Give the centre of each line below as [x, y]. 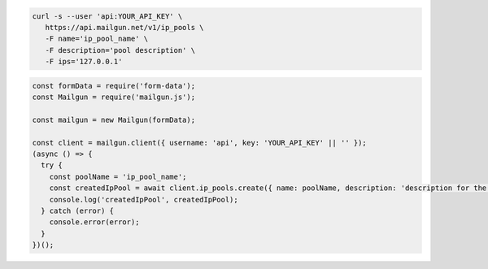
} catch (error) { [77, 211]
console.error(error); [94, 222]
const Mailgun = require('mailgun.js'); [113, 97]
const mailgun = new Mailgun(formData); [113, 119]
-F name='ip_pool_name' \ [97, 39]
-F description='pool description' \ [120, 50]
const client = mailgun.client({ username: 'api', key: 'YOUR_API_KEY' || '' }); [200, 143]
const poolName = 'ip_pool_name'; [118, 176]
